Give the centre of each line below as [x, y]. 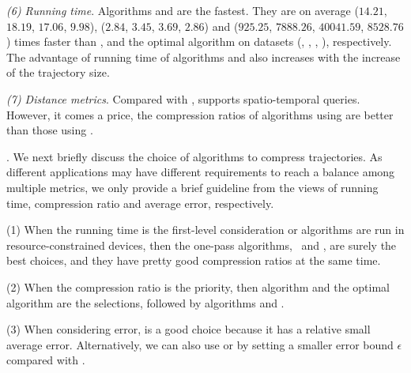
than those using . [50, 130]
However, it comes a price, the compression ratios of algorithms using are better [200, 114]
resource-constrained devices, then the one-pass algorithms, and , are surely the [202, 245]
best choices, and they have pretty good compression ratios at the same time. [194, 260]
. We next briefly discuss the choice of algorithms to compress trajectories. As [194, 156]
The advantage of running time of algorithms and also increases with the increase [204, 57]
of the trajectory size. [58, 72]
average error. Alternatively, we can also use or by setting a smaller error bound [200, 344]
